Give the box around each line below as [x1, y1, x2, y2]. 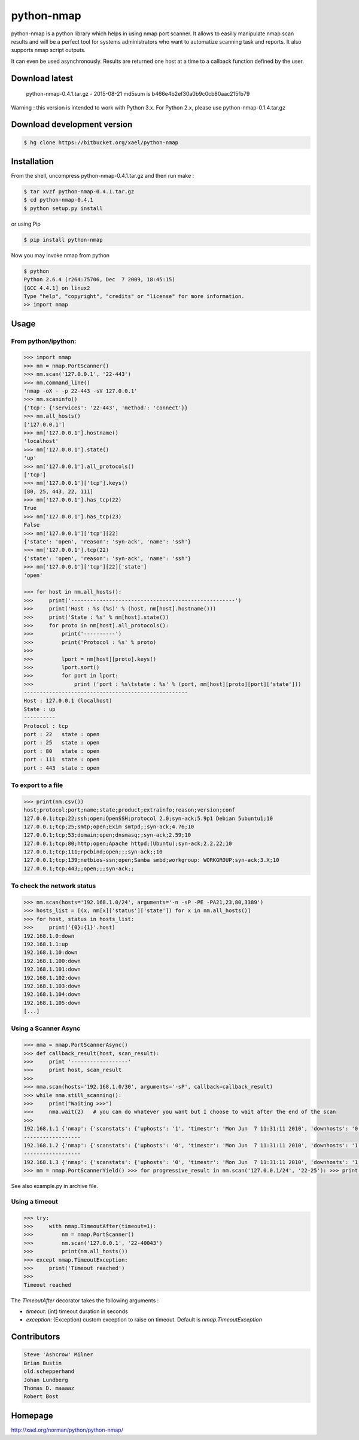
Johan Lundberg [23, 1377, 68, 1383]
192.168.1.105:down [23, 1000, 81, 1006]
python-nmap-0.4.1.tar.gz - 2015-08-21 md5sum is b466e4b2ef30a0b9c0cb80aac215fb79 [26, 90, 250, 98]
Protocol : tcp [23, 722, 68, 730]
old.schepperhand [23, 1368, 75, 1375]
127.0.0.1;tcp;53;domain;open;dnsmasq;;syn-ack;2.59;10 [23, 832, 191, 839]
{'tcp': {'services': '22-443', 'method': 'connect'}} [23, 404, 188, 411]
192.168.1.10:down [23, 949, 78, 956]
